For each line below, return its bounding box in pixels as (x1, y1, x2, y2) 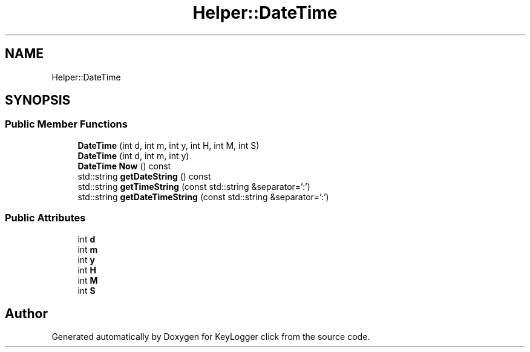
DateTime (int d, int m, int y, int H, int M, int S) (77, 140, 260, 151)
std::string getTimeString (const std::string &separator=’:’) (77, 181, 310, 192)
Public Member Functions (5, 118, 128, 131)
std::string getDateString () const (77, 171, 211, 181)
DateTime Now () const (77, 160, 171, 171)
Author (5, 305, 48, 321)
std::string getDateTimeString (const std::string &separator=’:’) (77, 191, 329, 202)
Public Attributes (5, 212, 86, 224)
